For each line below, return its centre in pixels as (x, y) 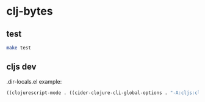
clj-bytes (30, 11)
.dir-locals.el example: (34, 81)
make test (19, 48)
